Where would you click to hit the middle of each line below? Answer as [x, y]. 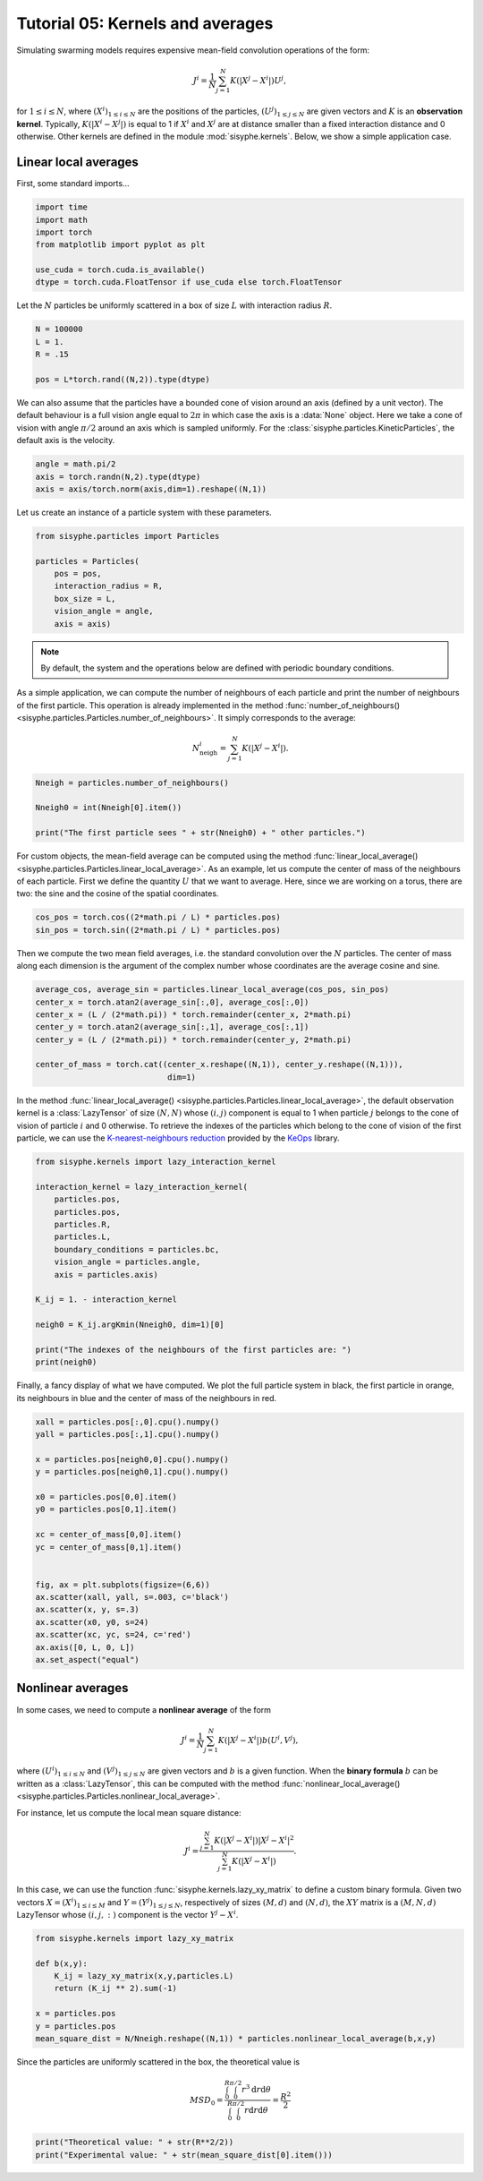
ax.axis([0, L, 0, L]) [85, 1647]
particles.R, [83, 1224]
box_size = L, [85, 599]
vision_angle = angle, [104, 612]
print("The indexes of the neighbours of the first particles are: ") [194, 1349]
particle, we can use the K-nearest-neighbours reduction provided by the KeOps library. [178, 1138]
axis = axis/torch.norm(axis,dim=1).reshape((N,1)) [151, 489]
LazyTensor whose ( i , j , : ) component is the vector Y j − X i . [127, 1914]
